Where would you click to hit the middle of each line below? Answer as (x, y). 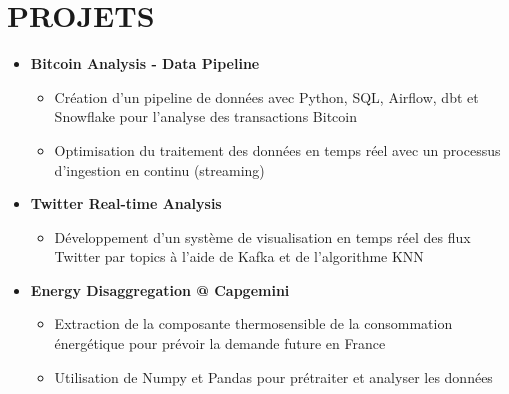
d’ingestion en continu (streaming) (159, 169)
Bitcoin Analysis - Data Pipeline (145, 63)
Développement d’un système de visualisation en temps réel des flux (262, 236)
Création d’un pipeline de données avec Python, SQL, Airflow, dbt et (266, 96)
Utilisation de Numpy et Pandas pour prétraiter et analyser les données (273, 376)
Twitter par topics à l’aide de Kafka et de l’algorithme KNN (239, 256)
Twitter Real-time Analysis (126, 203)
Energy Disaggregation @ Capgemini (160, 289)
